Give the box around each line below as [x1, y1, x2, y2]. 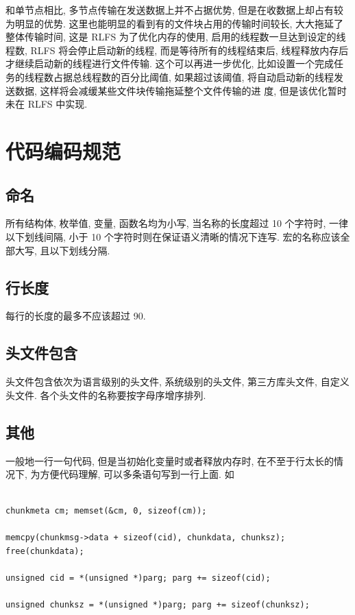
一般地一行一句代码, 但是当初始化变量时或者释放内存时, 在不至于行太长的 [5, 453, 334, 468]
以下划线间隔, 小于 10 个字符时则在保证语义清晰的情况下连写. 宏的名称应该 [5, 229, 341, 243]
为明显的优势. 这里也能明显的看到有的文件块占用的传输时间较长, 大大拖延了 [5, 16, 344, 30]
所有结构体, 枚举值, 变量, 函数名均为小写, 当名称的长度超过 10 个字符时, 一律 [5, 216, 349, 230]
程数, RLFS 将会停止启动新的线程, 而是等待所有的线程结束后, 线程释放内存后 [5, 43, 349, 57]
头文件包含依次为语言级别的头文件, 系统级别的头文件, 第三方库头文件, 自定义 [5, 374, 350, 389]
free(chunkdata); [5, 546, 84, 557]
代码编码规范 [5, 136, 121, 165]
